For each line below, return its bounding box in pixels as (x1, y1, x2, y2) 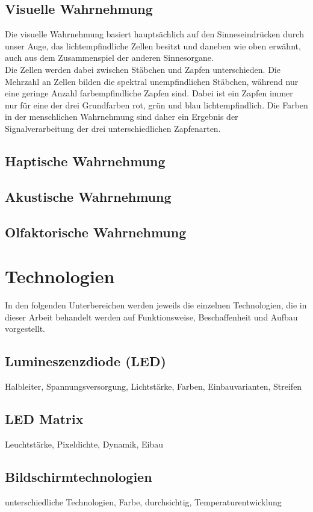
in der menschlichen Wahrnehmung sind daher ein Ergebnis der (5, 110, 238, 123)
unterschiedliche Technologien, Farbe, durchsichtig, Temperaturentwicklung (5, 495, 282, 508)
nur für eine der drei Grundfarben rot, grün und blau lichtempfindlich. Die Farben (5, 98, 308, 111)
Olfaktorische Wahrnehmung (5, 222, 187, 241)
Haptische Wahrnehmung (5, 151, 166, 170)
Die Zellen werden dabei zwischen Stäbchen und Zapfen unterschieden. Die (5, 63, 280, 75)
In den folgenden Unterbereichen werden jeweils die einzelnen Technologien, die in (5, 299, 307, 311)
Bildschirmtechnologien (5, 467, 152, 485)
